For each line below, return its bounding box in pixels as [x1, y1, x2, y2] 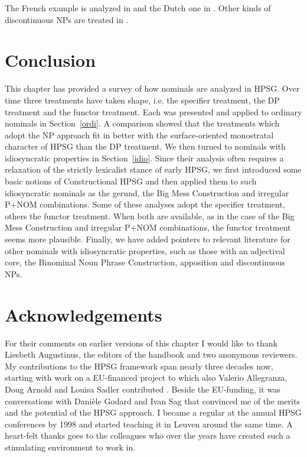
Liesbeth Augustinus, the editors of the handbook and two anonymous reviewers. [5, 348, 298, 361]
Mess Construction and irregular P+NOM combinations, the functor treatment [5, 221, 291, 234]
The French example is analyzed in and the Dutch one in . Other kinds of [5, 2, 271, 14]
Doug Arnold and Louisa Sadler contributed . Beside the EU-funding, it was [5, 383, 280, 395]
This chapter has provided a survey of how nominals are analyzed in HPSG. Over [5, 82, 300, 95]
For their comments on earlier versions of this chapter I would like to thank [5, 336, 277, 349]
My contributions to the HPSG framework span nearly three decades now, [5, 359, 273, 372]
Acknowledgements [5, 302, 162, 326]
